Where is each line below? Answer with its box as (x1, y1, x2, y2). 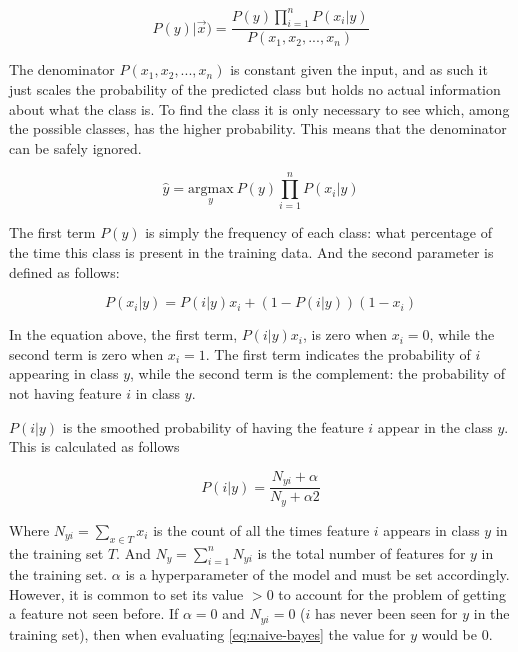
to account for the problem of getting (278, 583, 506, 604)
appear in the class (377, 416, 493, 437)
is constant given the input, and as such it (230, 59, 488, 80)
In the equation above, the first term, (9, 324, 238, 345)
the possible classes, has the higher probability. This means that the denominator (9, 118, 507, 139)
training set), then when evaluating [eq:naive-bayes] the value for (9, 623, 406, 644)
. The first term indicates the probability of (205, 343, 471, 364)
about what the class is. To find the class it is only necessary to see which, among (9, 98, 510, 119)
